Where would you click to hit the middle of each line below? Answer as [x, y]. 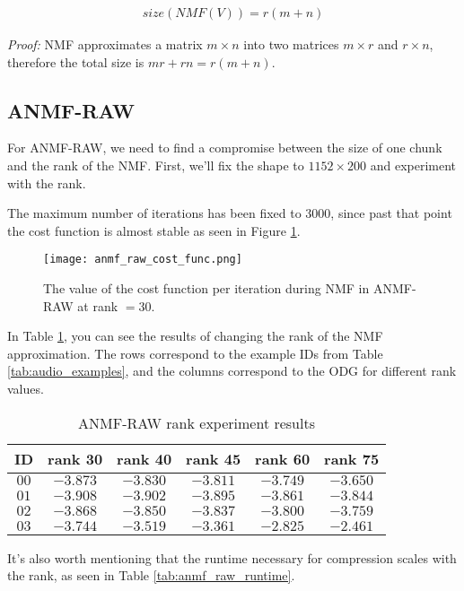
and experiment [413, 165]
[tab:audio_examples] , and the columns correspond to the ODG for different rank [232, 371]
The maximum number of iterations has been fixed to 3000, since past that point [230, 213]
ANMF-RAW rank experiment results [197, 422]
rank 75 [352, 458]
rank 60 [283, 458]
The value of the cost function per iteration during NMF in [206, 288]
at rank [98, 305]
